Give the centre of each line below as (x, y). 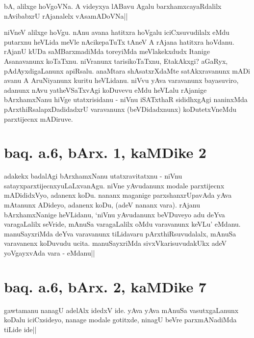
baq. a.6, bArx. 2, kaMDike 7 (105, 286)
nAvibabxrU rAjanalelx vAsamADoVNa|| (66, 15)
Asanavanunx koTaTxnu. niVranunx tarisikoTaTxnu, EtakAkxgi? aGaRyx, (116, 61)
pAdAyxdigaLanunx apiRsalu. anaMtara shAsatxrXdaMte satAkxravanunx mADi (127, 70)
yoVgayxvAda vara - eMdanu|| (50, 253)
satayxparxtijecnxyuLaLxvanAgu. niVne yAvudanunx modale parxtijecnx (114, 185)
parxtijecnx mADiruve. (38, 118)
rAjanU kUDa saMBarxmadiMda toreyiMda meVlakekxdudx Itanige (107, 51)
